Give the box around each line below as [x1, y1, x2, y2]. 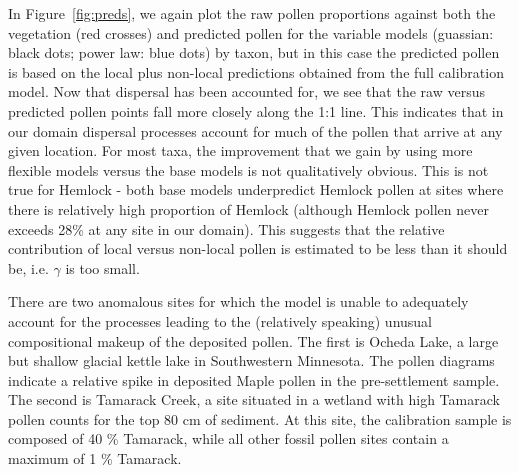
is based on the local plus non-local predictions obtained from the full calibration [8, 61, 504, 82]
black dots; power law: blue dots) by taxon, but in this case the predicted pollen [8, 42, 500, 63]
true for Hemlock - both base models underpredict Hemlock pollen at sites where [8, 179, 504, 200]
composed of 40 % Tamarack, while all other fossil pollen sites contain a [8, 428, 449, 449]
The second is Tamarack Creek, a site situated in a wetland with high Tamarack [8, 389, 500, 410]
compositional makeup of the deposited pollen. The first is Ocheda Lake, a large [8, 330, 499, 351]
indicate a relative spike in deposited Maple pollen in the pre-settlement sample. [8, 369, 500, 390]
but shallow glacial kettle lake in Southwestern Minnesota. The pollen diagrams [8, 350, 495, 371]
